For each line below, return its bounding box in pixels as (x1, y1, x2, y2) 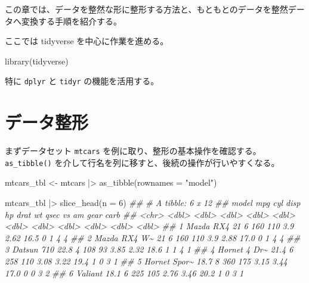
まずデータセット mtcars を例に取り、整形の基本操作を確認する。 (5, 144, 261, 157)
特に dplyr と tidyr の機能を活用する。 (5, 75, 159, 87)
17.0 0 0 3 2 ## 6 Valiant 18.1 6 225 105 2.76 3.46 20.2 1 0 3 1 (5, 266, 244, 279)
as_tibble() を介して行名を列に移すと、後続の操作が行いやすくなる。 (5, 156, 280, 168)
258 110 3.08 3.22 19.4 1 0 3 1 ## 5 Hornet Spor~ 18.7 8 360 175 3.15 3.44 (5, 255, 288, 267)
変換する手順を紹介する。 (21, 14, 122, 27)
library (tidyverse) (5, 54, 69, 67)
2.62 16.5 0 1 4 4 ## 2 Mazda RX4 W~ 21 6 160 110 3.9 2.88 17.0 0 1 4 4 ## (5, 231, 301, 244)
